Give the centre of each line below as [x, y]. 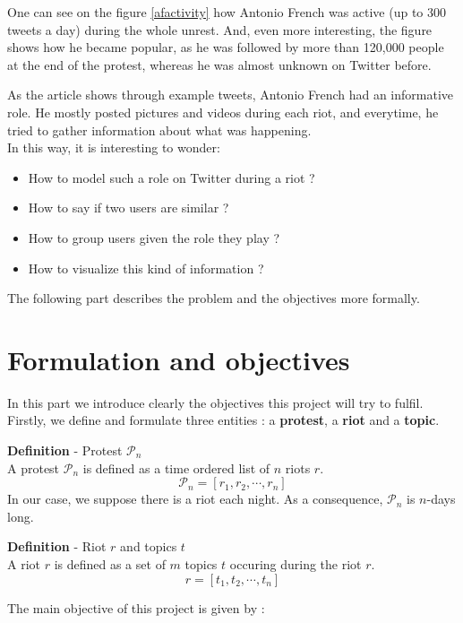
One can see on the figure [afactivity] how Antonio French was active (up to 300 [227, 12]
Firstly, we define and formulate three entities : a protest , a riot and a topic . [223, 420]
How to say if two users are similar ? [129, 208]
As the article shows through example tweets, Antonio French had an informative [231, 95]
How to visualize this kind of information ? [146, 268]
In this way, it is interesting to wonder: [114, 147]
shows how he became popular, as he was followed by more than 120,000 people [226, 47]
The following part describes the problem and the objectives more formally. [214, 298]
